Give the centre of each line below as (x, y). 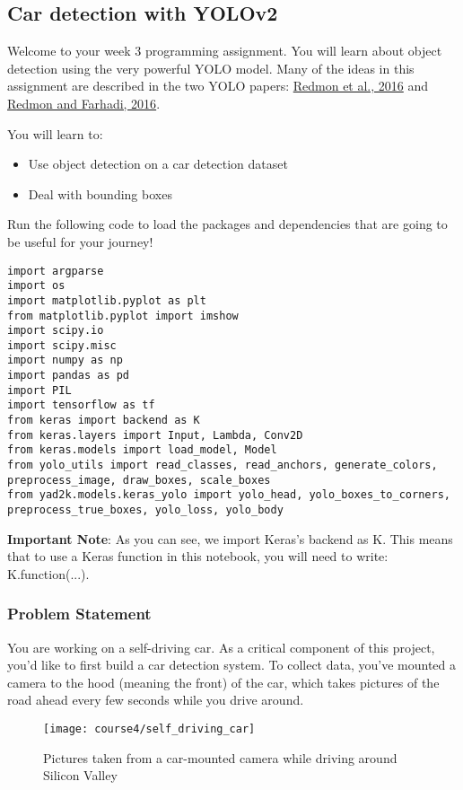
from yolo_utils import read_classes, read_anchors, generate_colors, (223, 465)
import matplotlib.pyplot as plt (107, 300)
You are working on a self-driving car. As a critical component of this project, (221, 647)
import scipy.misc (62, 345)
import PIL (39, 390)
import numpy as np (65, 360)
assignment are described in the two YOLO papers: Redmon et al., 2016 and (218, 86)
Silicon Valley (80, 775)
